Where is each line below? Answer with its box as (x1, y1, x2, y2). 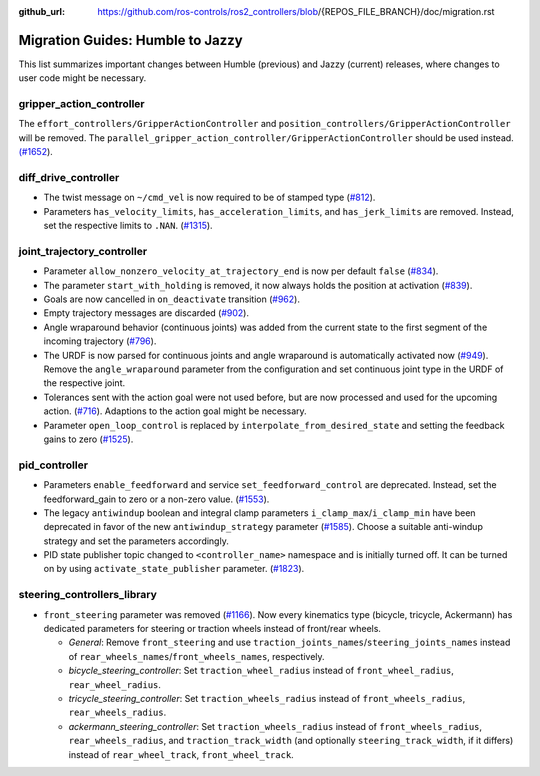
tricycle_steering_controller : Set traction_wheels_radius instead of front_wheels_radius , (68, 692, 466, 704)
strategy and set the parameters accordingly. (43, 535, 229, 547)
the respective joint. (43, 377, 126, 389)
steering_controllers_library (18, 588, 157, 602)
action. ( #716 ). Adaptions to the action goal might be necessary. (43, 405, 307, 417)
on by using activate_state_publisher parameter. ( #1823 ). (43, 563, 305, 575)
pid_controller (18, 458, 89, 472)
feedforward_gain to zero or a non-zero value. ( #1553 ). (43, 493, 270, 505)
